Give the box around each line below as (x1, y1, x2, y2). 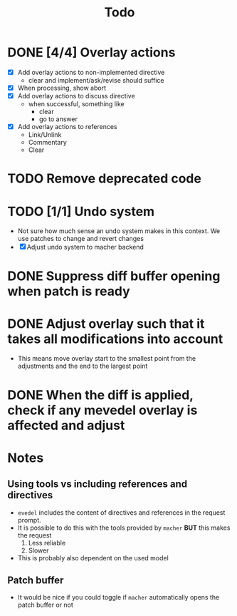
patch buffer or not (17, 600, 73, 610)
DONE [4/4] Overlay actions (7, 44, 176, 61)
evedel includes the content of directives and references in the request (17, 508, 226, 517)
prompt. (17, 515, 41, 524)
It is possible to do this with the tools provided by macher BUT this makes (17, 523, 231, 532)
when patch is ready (7, 283, 130, 299)
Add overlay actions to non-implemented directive (17, 68, 165, 76)
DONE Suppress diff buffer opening (7, 268, 221, 284)
